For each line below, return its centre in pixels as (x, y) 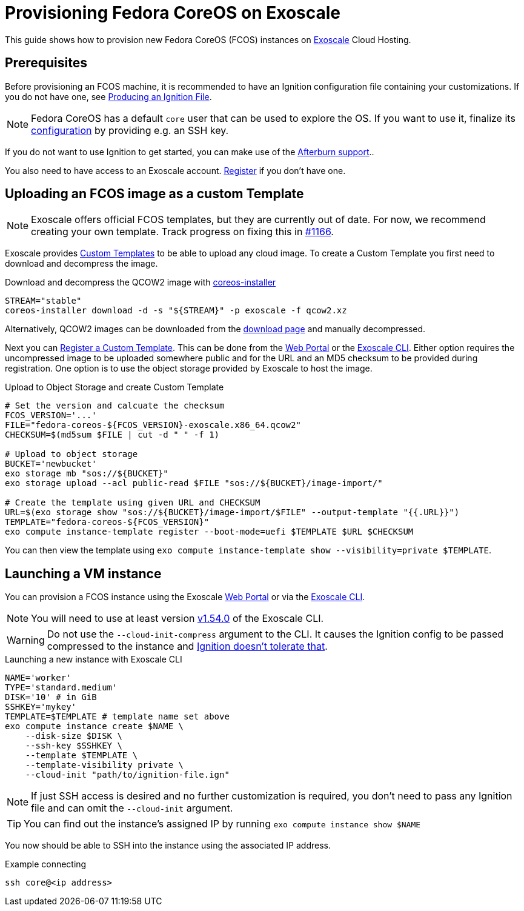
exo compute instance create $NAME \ (95, 726)
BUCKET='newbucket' (51, 464)
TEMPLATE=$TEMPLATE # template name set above (117, 717)
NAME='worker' (38, 678)
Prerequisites (46, 63)
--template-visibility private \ (104, 765)
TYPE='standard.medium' (61, 688)
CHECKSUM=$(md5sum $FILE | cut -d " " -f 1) (112, 435)
